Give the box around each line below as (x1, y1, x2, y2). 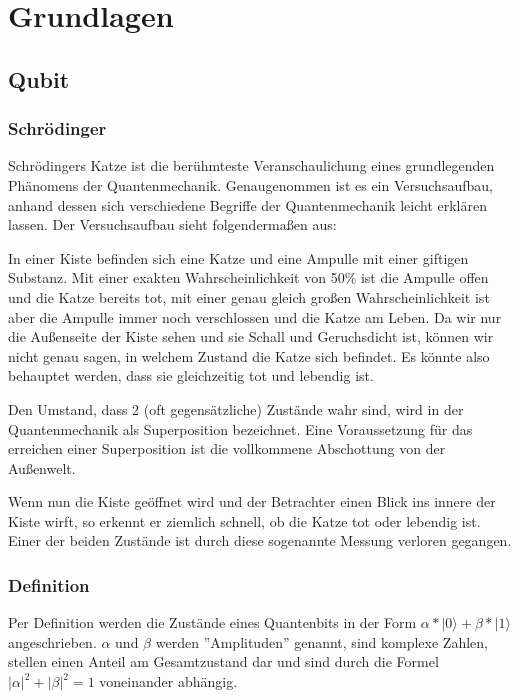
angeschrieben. (8, 631, 97, 652)
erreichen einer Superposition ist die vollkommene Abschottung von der (8, 438, 446, 459)
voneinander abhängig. (99, 671, 238, 692)
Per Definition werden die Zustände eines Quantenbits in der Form (8, 612, 417, 633)
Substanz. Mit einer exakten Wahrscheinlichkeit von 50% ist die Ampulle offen (8, 267, 489, 288)
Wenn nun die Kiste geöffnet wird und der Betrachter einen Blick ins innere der (8, 491, 496, 512)
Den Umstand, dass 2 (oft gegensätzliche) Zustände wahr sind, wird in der (8, 398, 464, 419)
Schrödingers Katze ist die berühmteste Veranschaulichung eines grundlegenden (8, 155, 495, 176)
